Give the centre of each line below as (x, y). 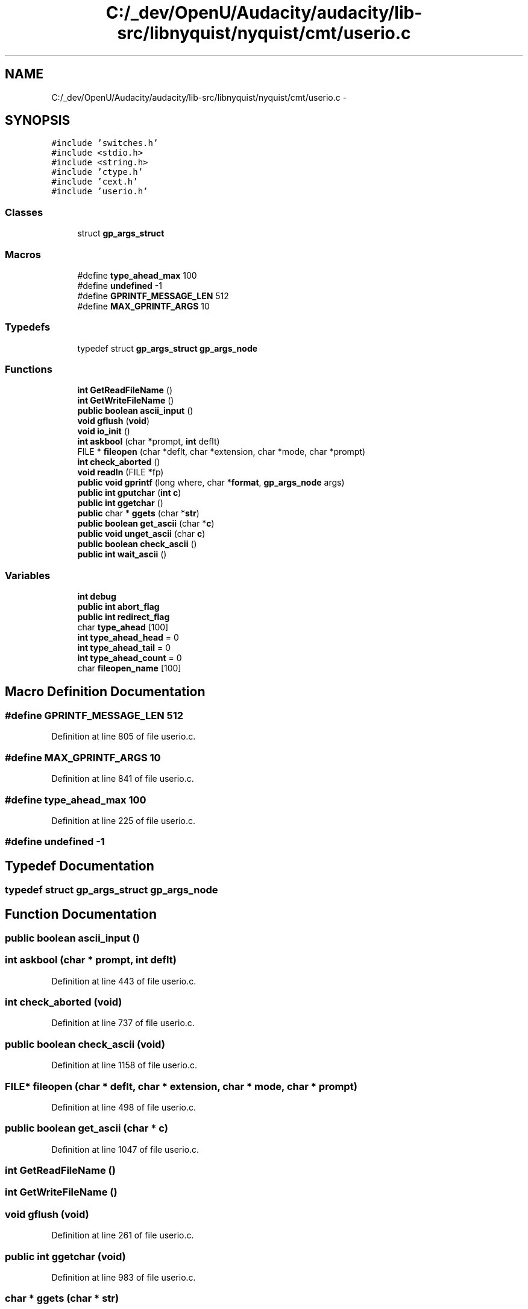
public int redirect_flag (124, 617)
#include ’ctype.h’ (97, 172)
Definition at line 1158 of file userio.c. (124, 1065)
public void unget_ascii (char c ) (141, 534)
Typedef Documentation (80, 866)
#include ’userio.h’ (100, 192)
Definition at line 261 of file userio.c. (123, 1235)
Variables (28, 575)
